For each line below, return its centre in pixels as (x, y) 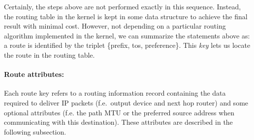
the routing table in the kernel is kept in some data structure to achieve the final (126, 16)
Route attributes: (34, 74)
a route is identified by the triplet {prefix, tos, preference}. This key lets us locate (127, 45)
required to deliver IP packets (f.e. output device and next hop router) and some (126, 102)
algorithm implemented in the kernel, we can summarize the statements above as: (127, 35)
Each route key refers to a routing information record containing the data (115, 93)
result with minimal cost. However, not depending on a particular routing (115, 26)
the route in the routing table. (49, 54)
